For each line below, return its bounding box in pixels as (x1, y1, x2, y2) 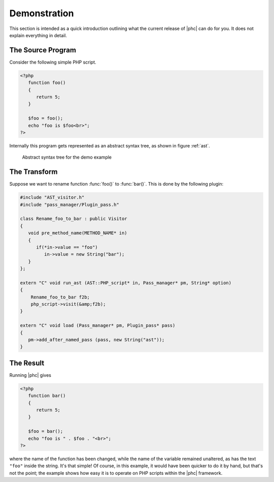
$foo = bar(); (28, 429, 63, 434)
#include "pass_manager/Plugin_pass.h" (20, 201, 119, 207)
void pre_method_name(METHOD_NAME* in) (28, 230, 127, 236)
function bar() (28, 393, 66, 399)
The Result (9, 358, 45, 367)
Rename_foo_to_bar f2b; (30, 294, 90, 300)
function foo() (28, 80, 66, 86)
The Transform (9, 168, 58, 176)
